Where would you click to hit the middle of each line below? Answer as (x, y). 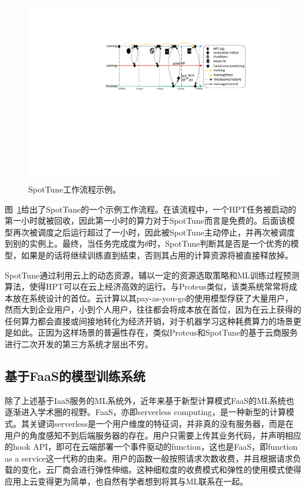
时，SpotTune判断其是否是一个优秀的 (219, 243)
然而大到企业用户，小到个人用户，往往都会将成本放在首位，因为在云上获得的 (153, 309)
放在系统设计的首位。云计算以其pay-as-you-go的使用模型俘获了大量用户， (153, 298)
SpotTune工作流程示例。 (75, 189)
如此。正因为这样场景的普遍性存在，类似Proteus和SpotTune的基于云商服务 (155, 332)
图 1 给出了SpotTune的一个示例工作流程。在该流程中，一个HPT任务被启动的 (151, 209)
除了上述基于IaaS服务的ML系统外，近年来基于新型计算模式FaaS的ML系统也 (149, 400)
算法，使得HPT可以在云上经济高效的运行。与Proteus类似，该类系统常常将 (147, 286)
